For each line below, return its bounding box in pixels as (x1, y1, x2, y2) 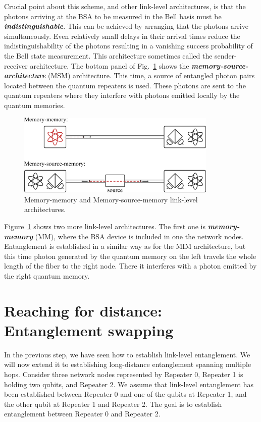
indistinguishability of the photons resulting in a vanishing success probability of (4, 40, 253, 51)
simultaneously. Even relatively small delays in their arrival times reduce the (4, 30, 240, 41)
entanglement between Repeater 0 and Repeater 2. (4, 408, 161, 419)
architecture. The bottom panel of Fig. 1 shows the (30, 60, 189, 71)
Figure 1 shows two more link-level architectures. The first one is (4, 221, 205, 231)
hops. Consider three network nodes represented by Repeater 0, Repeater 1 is (4, 369, 243, 380)
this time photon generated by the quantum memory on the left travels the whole (4, 250, 256, 261)
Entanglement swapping (4, 320, 174, 340)
